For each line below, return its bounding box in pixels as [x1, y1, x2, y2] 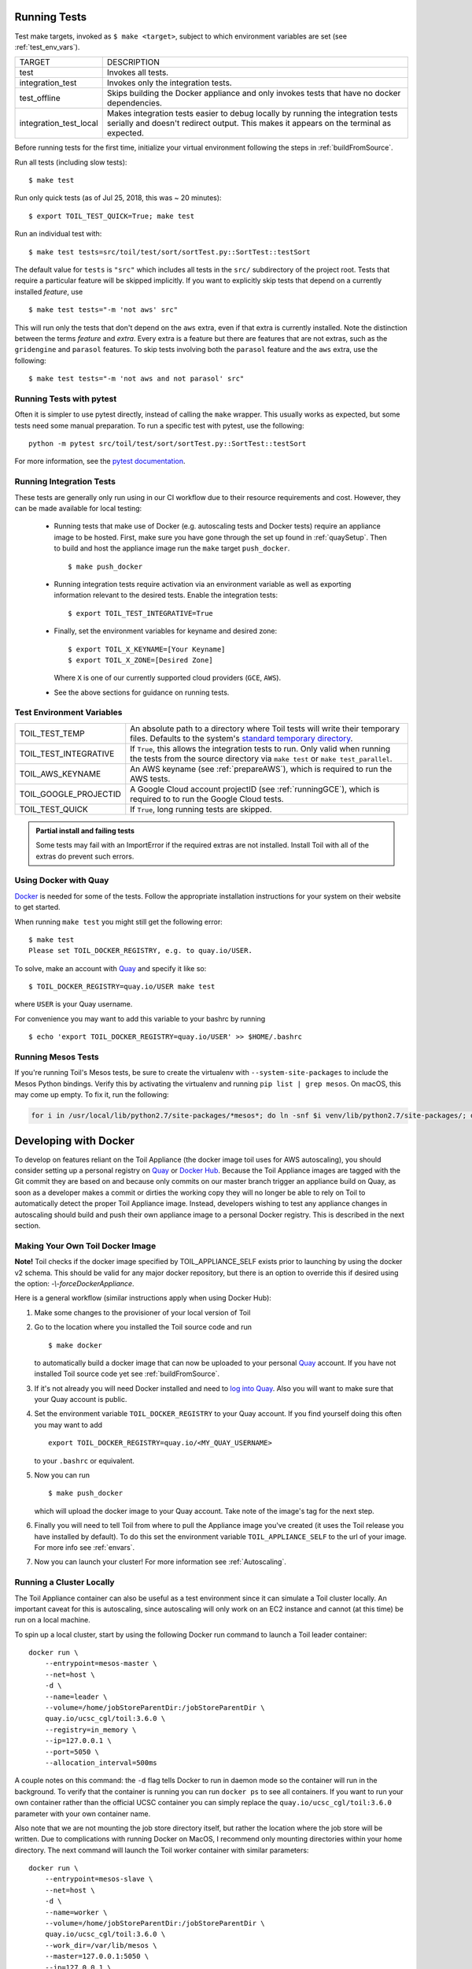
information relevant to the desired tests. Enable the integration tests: [53, 591, 278, 600]
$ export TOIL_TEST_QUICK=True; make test [28, 211, 195, 221]
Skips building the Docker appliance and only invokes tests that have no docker [106, 87, 401, 98]
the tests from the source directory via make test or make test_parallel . [130, 753, 393, 764]
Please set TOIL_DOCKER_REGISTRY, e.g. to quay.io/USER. [28, 946, 253, 955]
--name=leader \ [44, 1692, 108, 1701]
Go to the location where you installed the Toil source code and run [34, 1322, 252, 1332]
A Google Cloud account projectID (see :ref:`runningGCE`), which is [130, 784, 380, 795]
